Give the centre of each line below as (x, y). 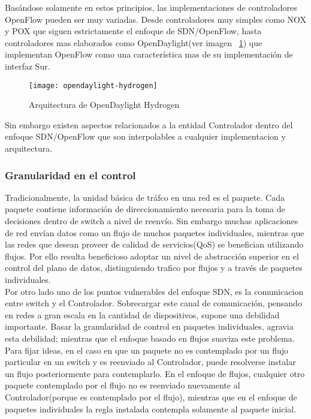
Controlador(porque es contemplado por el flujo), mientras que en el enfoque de (151, 397)
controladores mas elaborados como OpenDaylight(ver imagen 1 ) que (134, 42)
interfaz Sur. (28, 66)
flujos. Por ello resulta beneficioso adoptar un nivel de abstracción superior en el (152, 256)
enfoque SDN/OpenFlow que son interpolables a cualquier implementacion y (145, 136)
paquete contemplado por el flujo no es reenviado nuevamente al (123, 385)
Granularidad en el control (70, 175)
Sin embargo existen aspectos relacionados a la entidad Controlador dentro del (149, 124)
